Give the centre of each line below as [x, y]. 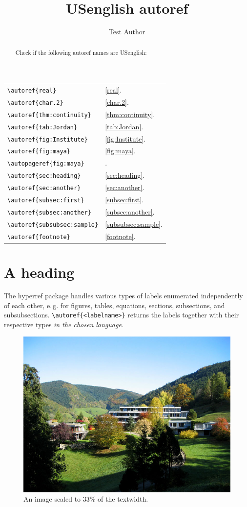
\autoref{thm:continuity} [49, 115]
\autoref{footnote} [39, 237]
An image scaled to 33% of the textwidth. [86, 499]
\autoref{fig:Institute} [48, 139]
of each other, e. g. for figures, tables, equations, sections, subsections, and [114, 305]
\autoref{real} [32, 90]
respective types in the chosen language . [64, 324]
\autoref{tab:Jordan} [42, 127]
